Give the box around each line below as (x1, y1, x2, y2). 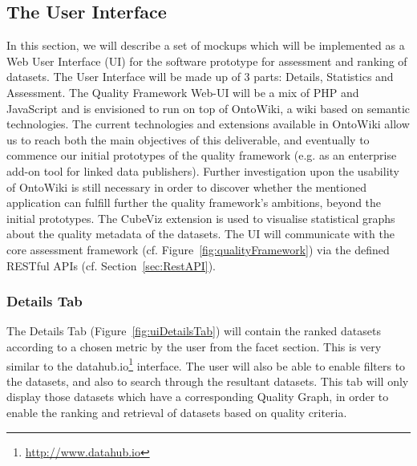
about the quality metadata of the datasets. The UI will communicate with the (6, 225, 395, 242)
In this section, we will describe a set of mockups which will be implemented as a (6, 37, 405, 54)
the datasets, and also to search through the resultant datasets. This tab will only (6, 372, 409, 389)
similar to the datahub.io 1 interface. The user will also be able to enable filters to (6, 355, 406, 374)
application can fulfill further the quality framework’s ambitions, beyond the (6, 194, 382, 211)
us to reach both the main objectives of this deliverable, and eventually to (6, 131, 370, 148)
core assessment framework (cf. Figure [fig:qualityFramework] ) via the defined (6, 241, 390, 257)
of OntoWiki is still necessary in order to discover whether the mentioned (6, 178, 366, 195)
